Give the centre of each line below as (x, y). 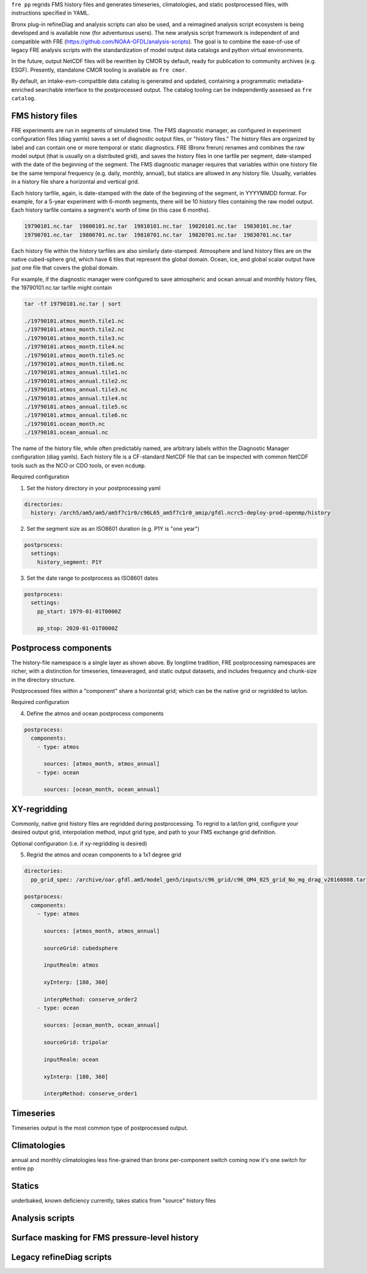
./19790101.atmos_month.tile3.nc (74, 338)
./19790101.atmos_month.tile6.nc (74, 364)
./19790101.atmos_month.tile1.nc (74, 321)
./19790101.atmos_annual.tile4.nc (76, 398)
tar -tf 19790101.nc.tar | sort (73, 304)
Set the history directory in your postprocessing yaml (94, 488)
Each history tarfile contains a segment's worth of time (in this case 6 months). (111, 210)
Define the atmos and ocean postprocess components (95, 713)
